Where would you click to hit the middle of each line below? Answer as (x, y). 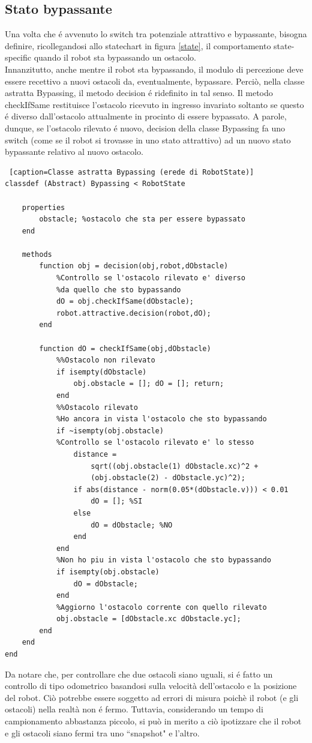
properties (43, 207)
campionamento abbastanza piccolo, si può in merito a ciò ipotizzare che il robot (153, 721)
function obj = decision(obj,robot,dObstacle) (134, 266)
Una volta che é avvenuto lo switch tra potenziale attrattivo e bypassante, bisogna (156, 34)
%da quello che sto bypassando (118, 290)
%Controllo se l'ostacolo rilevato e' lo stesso (155, 443)
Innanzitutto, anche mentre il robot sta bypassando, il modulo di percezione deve (154, 69)
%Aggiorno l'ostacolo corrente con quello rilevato (161, 607)
